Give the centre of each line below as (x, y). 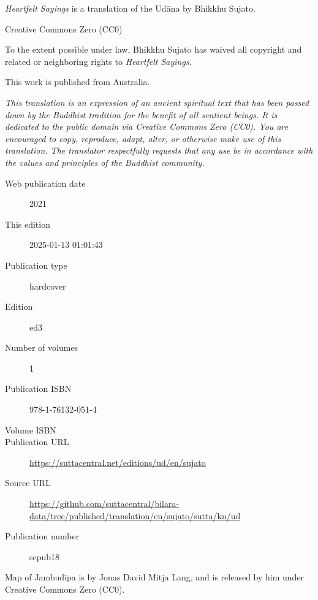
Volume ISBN (31, 429)
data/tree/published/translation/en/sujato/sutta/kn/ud (135, 515)
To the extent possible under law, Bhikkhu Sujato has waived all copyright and (153, 49)
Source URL (28, 483)
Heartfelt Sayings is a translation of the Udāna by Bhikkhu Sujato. (130, 8)
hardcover (48, 286)
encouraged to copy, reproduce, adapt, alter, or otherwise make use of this (143, 138)
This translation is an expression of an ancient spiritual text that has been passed (157, 102)
